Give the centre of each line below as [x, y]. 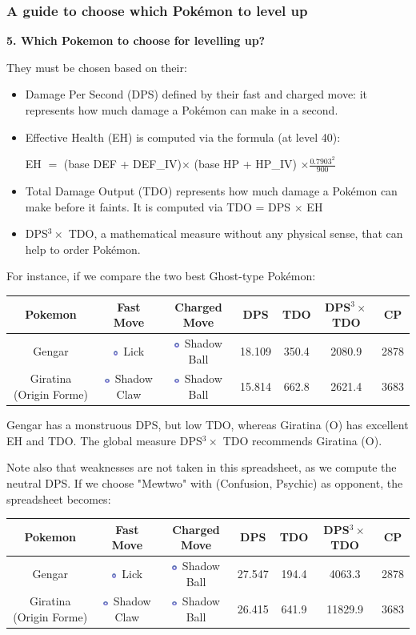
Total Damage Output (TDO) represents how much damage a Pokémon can [211, 191]
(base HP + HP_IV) [245, 164]
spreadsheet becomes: [59, 498]
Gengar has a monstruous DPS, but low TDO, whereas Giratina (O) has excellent [208, 425]
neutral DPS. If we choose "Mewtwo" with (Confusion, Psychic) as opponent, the [205, 482]
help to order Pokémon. [83, 249]
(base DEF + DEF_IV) [122, 164]
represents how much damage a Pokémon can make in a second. [182, 110]
